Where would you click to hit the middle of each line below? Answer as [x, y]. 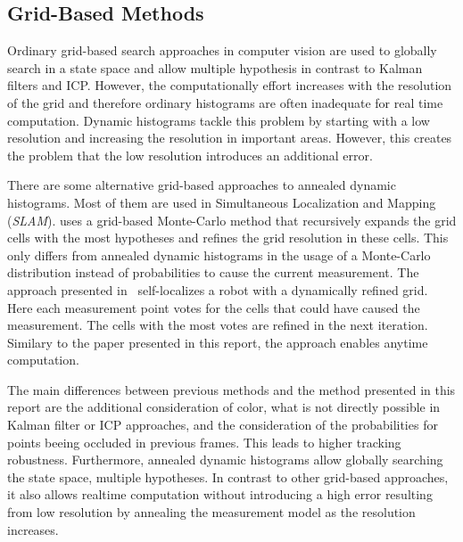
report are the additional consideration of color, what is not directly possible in [224, 407]
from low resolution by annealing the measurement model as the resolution [211, 512]
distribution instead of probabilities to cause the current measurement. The [213, 272]
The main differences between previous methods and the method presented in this [231, 389]
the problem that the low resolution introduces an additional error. [190, 155]
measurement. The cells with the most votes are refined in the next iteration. [218, 325]
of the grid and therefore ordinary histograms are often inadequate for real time [225, 102]
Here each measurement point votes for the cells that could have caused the [214, 307]
